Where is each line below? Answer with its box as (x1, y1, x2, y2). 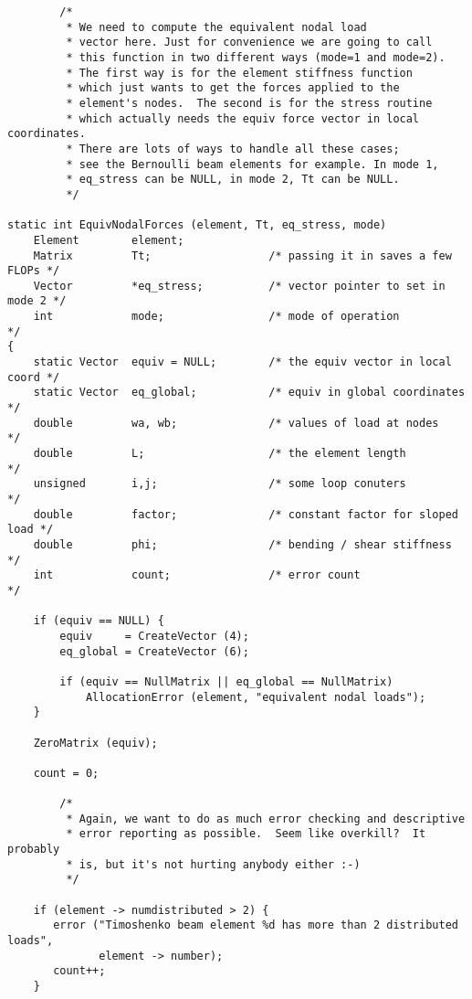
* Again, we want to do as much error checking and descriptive (66, 812, 466, 825)
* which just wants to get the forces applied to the (66, 81, 400, 95)
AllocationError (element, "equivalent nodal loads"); (85, 690, 426, 704)
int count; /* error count (33, 569, 361, 582)
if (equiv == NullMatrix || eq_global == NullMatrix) (59, 675, 393, 688)
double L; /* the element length (33, 447, 406, 461)
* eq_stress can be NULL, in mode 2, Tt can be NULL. (66, 173, 400, 186)
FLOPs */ (7, 264, 60, 278)
